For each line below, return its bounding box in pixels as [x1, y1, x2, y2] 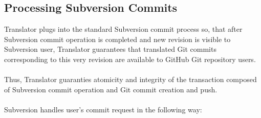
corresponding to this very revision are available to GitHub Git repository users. [4, 53, 256, 64]
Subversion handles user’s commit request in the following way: [4, 104, 202, 114]
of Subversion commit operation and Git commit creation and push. [4, 84, 217, 94]
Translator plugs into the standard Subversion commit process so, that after [4, 24, 243, 34]
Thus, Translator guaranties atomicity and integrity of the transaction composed [4, 74, 257, 85]
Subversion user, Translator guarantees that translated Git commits [4, 44, 216, 54]
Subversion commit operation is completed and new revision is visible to [4, 33, 231, 44]
